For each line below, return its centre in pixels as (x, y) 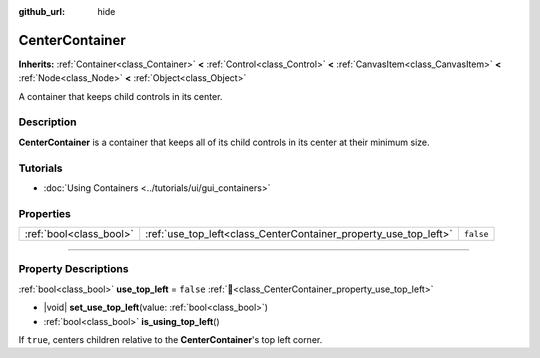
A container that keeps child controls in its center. (120, 96)
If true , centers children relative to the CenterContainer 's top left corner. (170, 340)
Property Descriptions (73, 269)
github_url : (41, 11)
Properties (45, 213)
